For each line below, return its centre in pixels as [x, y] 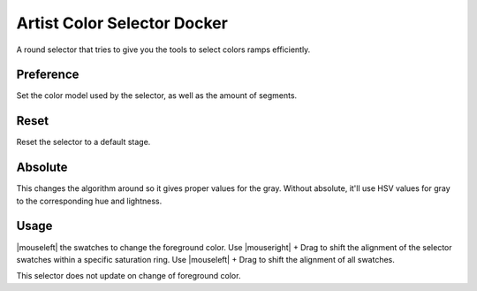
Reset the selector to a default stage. [83, 142]
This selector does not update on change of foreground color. [129, 276]
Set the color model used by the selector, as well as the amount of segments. [157, 96]
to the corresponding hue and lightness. [89, 201]
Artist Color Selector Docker [122, 23]
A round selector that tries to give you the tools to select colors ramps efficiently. [163, 50]
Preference [48, 75]
